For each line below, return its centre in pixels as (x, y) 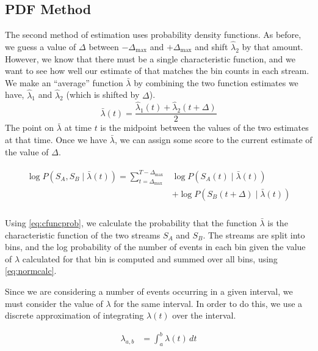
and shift (211, 47)
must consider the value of (54, 303)
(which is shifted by (103, 94)
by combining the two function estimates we (216, 82)
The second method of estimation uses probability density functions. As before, (153, 35)
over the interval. (204, 315)
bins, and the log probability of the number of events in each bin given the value (155, 247)
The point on (30, 127)
